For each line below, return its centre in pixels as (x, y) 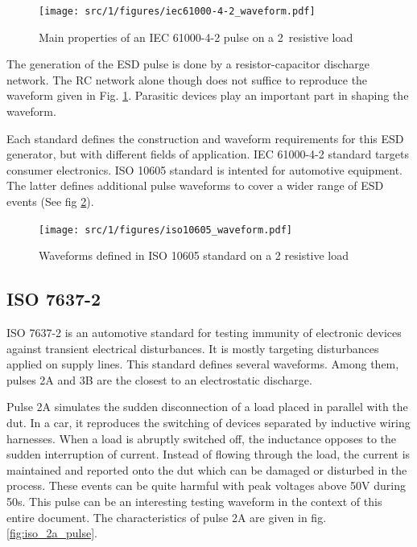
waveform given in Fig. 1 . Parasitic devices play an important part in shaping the (208, 95)
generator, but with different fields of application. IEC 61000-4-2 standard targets (208, 154)
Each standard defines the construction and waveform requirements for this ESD (205, 138)
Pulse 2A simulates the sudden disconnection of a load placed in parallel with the (207, 407)
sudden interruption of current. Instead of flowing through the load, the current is (208, 454)
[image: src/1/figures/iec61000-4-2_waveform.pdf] (177, 11)
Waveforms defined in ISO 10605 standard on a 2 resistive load (194, 255)
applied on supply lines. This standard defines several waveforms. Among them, (203, 364)
